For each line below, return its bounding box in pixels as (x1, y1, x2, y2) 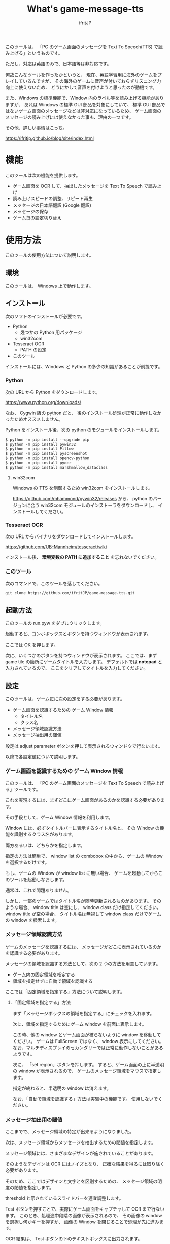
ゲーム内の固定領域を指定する (12, 971, 75, 978)
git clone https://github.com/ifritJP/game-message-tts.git (5, 591, 135, 596)
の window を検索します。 (5, 917, 59, 923)
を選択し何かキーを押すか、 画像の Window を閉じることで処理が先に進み (5, 1219, 159, 1225)
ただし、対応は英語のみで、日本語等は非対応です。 (5, 60, 112, 66)
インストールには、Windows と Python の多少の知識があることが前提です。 (5, 364, 163, 370)
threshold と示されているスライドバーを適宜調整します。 (5, 1195, 124, 1201)
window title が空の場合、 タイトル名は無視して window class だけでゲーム (5, 911, 161, 917)
